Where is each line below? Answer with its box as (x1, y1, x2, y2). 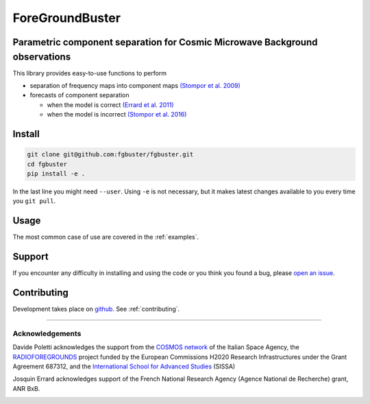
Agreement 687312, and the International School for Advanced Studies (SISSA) (12, 362, 236, 370)
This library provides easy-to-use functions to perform (12, 69, 167, 77)
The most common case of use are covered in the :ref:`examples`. (12, 233, 199, 241)
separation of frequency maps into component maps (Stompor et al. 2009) (29, 82, 241, 90)
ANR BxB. (12, 384, 40, 392)
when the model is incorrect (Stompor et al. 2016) (47, 110, 187, 119)
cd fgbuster (27, 160, 68, 168)
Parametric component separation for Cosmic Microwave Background (12, 36, 318, 48)
